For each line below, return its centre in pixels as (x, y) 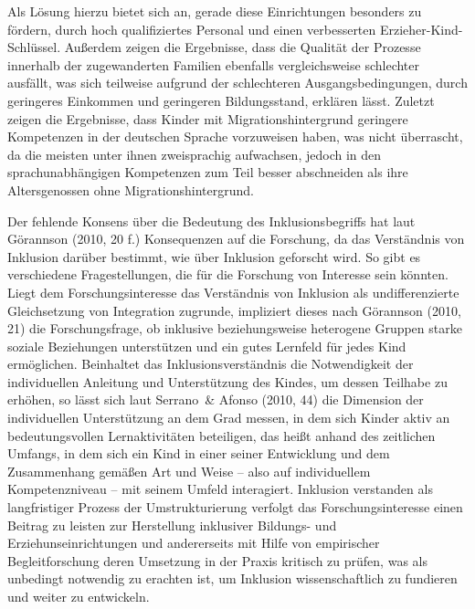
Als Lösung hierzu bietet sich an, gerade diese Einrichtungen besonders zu (215, 11)
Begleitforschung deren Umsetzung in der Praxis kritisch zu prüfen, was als (217, 560)
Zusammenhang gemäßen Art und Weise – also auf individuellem (189, 471)
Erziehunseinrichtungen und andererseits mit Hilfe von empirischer (194, 543)
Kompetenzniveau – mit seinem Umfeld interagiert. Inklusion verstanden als (220, 489)
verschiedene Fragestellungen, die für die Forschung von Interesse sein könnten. (228, 274)
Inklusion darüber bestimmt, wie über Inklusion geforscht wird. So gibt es (214, 256)
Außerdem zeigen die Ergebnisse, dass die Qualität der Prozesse (243, 47)
